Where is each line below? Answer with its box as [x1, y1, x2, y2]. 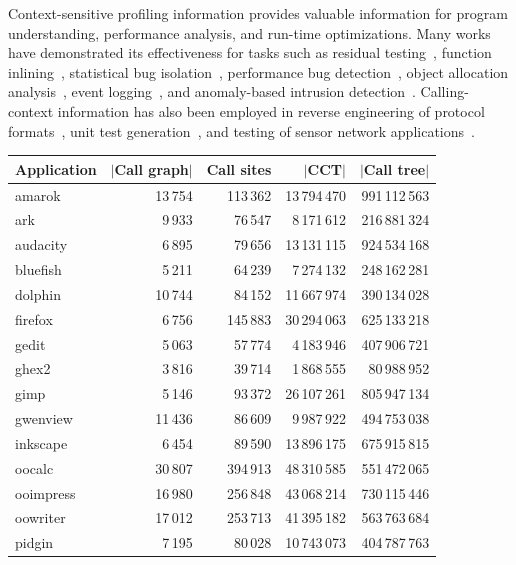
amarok [15, 184, 61, 205]
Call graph [114, 158, 189, 179]
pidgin [15, 532, 54, 553]
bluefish [15, 259, 62, 280]
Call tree [363, 158, 426, 179]
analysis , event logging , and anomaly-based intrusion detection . [8, 81, 416, 102]
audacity [15, 234, 68, 255]
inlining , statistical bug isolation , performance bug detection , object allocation [8, 61, 509, 82]
